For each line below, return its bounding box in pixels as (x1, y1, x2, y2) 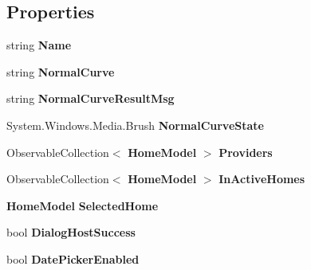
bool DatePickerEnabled (6, 250, 140, 267)
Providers (218, 143, 273, 160)
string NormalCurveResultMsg (6, 90, 175, 107)
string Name (6, 37, 72, 53)
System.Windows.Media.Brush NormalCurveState (6, 116, 264, 133)
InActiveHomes (218, 170, 305, 187)
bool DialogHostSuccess (6, 224, 136, 241)
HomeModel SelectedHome (6, 197, 159, 213)
